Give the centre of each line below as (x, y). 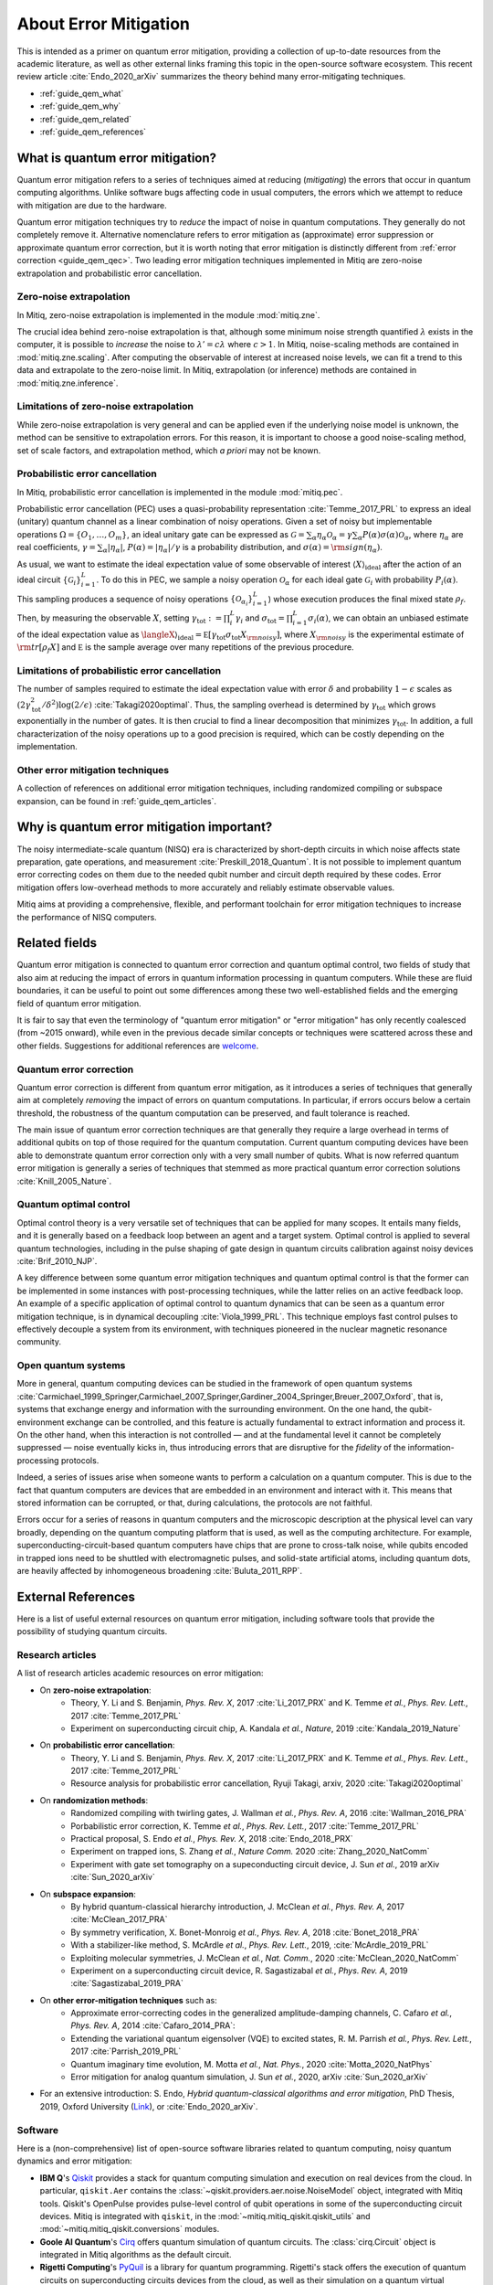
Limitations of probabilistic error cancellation (119, 670)
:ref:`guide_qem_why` (80, 106)
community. (39, 1342)
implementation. (47, 747)
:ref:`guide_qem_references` (93, 132)
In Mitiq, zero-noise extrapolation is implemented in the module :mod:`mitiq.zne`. (168, 314)
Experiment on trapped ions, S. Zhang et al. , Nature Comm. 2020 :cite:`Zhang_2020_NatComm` (250, 1852)
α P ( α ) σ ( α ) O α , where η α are (410, 535)
